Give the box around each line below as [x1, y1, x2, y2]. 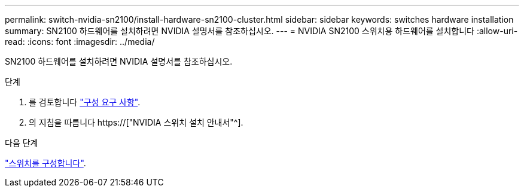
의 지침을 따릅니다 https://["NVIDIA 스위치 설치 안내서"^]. [29, 117, 243, 127]
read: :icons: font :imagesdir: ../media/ [5, 36, 155, 47]
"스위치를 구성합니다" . [5, 158, 86, 168]
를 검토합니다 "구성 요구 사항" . [29, 97, 141, 107]
